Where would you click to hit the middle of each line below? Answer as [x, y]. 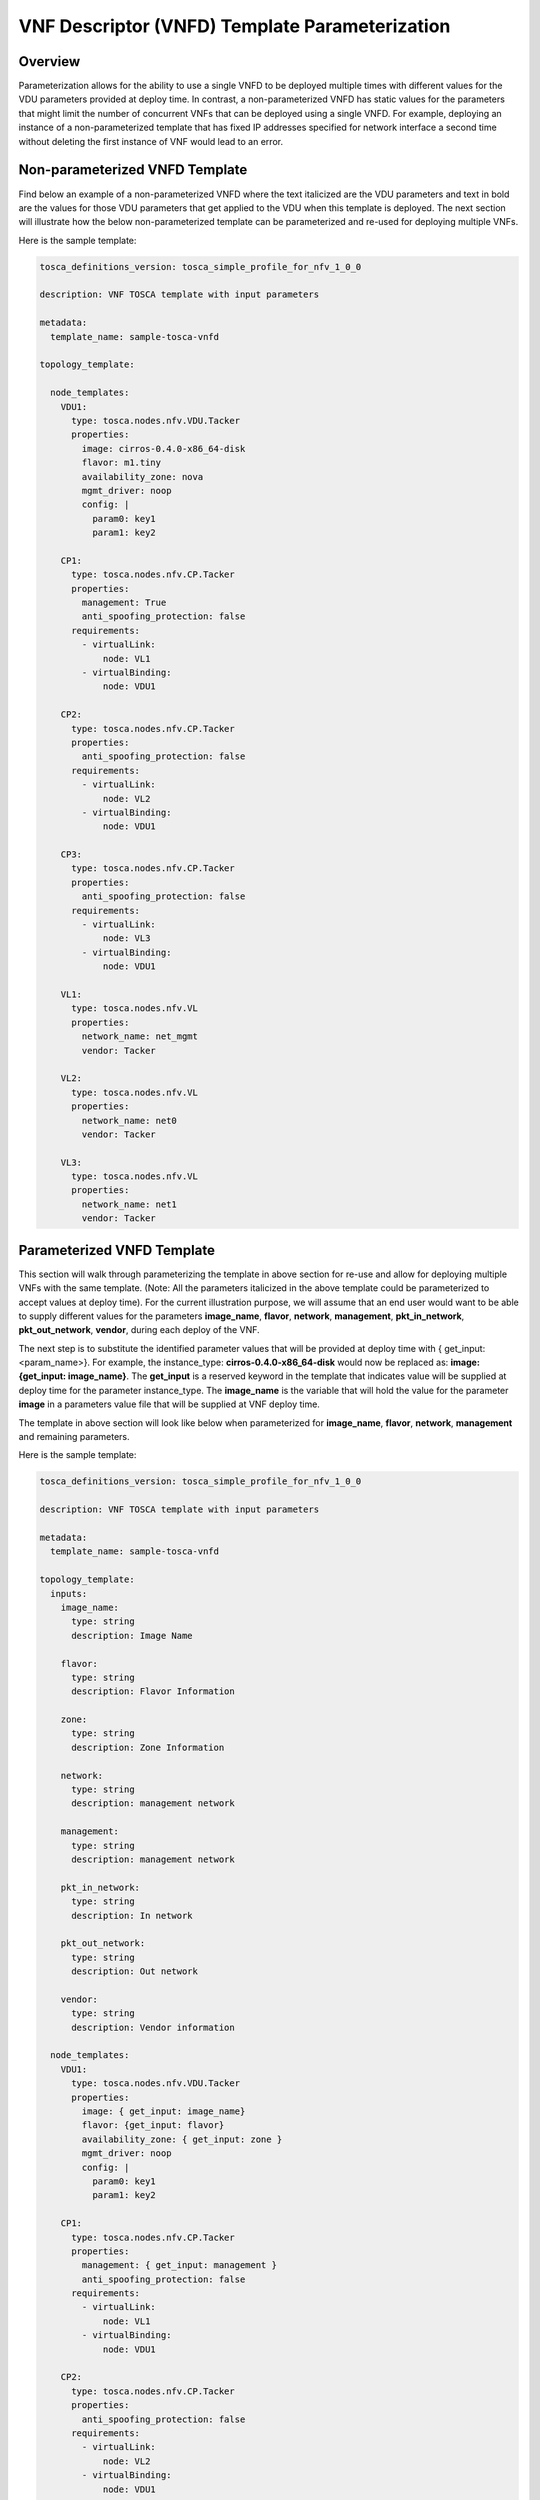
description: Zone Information [148, 1747]
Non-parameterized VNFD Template [133, 170]
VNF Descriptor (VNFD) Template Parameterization [234, 26]
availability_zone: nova [142, 476]
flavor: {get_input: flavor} [153, 2125]
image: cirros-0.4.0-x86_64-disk [163, 448]
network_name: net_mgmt [140, 1036]
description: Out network [135, 1971]
